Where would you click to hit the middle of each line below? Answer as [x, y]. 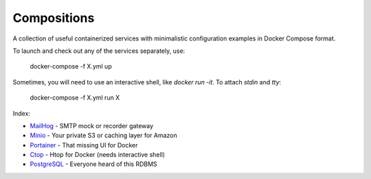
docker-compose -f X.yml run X [75, 98]
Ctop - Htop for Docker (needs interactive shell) [97, 155]
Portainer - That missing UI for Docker [84, 145]
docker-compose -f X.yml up [71, 67]
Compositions [54, 18]
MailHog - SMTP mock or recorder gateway [92, 126]
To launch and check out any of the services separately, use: [99, 51]
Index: [22, 113]
